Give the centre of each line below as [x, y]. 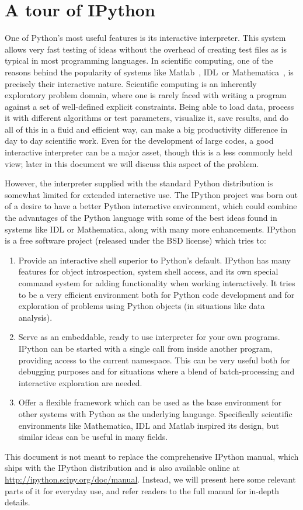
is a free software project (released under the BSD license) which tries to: [135, 240]
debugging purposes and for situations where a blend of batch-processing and [156, 371]
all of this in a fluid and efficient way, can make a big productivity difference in [146, 129]
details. [18, 502]
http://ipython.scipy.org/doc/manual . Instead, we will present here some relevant [150, 479]
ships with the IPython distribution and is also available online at [122, 468]
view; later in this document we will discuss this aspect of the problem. [132, 163]
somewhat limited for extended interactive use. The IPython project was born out [151, 194]
